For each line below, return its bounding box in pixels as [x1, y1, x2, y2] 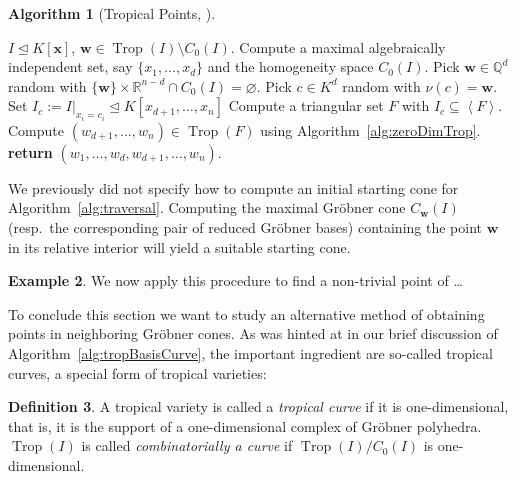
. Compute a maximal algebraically [230, 36, 446, 57]
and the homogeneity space [207, 56, 374, 77]
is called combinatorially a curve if [81, 435, 293, 456]
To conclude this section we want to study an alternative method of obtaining [8, 303, 485, 324]
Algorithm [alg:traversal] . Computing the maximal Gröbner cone [8, 197, 406, 218]
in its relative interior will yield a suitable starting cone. [8, 236, 351, 257]
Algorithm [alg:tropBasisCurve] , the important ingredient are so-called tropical [8, 342, 493, 363]
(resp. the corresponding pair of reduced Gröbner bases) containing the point [8, 217, 483, 237]
